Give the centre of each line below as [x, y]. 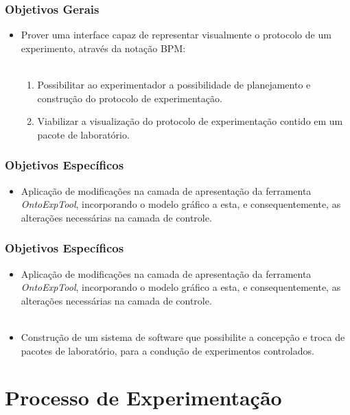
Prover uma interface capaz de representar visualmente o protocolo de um [176, 35]
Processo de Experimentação [143, 398]
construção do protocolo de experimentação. [130, 98]
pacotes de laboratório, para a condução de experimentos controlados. [167, 350]
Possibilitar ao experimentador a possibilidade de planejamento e [174, 84]
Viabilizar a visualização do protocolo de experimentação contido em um [190, 121]
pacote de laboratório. [83, 134]
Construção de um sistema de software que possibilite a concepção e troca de [183, 336]
